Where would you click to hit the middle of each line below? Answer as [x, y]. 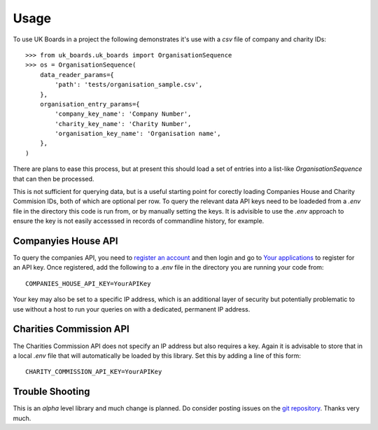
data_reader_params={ [77, 75]
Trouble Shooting [51, 392]
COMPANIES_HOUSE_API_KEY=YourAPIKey [88, 283]
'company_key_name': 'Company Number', [123, 114]
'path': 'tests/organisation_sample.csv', [129, 85]
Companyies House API [65, 241]
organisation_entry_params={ [90, 104]
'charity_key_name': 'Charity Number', [123, 124]
